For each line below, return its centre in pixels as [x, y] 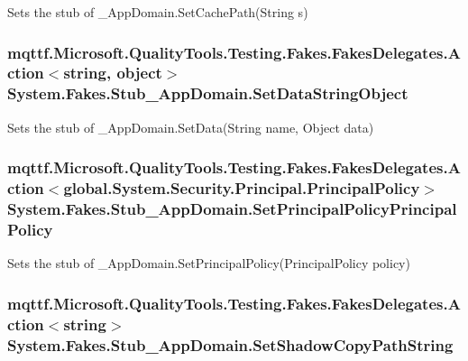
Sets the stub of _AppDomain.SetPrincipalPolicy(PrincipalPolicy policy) [209, 263]
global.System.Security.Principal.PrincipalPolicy [242, 188]
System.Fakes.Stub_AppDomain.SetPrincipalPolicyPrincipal [232, 209]
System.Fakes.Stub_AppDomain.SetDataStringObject [208, 93]
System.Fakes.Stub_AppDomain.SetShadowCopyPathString [230, 344]
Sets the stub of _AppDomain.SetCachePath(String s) [158, 12]
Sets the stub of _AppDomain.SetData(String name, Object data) [191, 127]
